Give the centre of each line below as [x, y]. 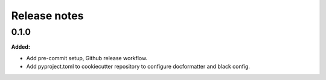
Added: [21, 47]
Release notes [47, 16]
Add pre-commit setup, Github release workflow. [87, 58]
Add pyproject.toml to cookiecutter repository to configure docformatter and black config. [138, 67]
